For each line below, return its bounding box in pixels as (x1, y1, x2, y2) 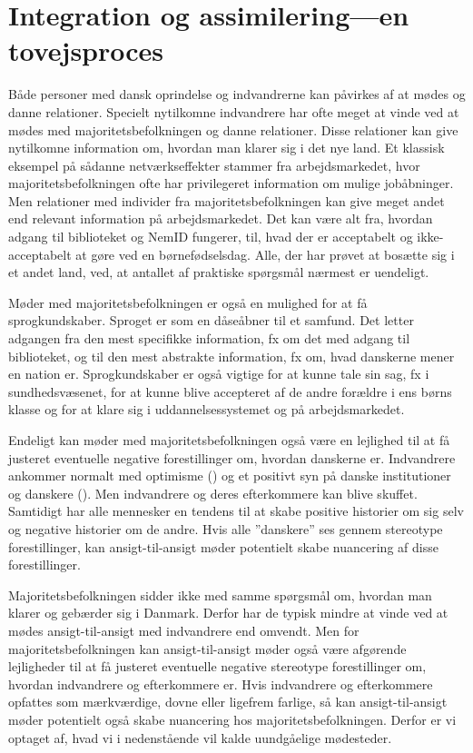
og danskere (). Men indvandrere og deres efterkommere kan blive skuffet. (8, 483, 418, 502)
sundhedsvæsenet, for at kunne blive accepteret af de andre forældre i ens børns (8, 381, 452, 401)
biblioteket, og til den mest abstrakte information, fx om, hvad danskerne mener (8, 346, 455, 365)
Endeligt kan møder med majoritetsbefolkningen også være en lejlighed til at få (8, 431, 450, 449)
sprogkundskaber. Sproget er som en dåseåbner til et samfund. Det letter (8, 311, 414, 330)
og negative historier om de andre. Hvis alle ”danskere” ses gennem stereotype (8, 519, 443, 538)
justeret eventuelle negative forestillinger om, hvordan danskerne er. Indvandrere (8, 448, 456, 467)
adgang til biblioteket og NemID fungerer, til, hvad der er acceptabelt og (8, 227, 413, 246)
